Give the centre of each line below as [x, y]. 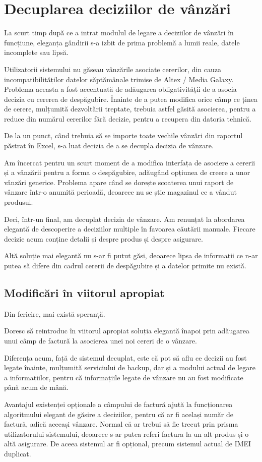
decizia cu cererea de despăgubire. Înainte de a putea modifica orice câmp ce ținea [131, 99]
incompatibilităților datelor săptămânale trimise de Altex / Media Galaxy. [119, 79]
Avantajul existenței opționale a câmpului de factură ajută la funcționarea [118, 404]
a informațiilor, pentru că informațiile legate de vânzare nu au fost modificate [124, 377]
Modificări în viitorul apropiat [84, 292]
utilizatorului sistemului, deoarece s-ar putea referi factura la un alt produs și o [126, 434]
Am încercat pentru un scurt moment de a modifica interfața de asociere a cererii [130, 162]
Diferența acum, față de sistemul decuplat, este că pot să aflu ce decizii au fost [125, 357]
